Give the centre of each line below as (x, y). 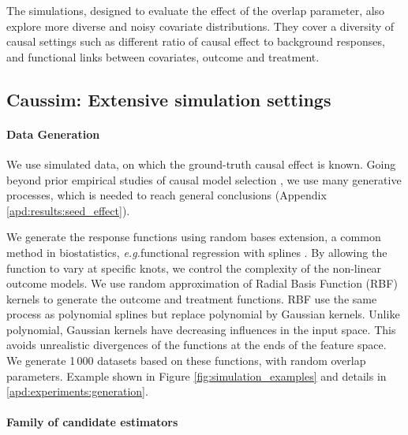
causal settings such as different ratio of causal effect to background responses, (196, 41)
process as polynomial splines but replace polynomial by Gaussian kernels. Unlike (203, 314)
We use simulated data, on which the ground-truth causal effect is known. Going (201, 164)
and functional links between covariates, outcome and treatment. (163, 56)
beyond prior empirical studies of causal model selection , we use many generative (204, 179)
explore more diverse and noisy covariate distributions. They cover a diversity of (200, 26)
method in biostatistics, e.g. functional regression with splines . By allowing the (197, 252)
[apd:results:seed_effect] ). (68, 210)
